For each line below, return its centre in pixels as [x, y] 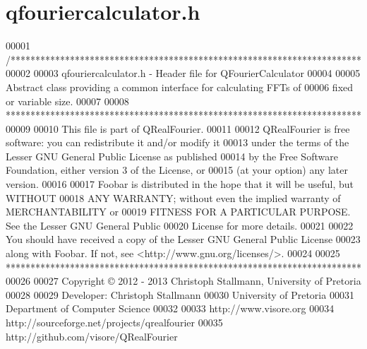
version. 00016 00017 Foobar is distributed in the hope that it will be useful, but [180, 184]
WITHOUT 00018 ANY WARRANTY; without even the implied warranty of [173, 197]
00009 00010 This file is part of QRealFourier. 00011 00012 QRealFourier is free [178, 128]
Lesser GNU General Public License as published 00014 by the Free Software [172, 156]
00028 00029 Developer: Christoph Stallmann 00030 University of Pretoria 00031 [180, 294]
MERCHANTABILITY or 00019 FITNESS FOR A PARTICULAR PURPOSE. [178, 212]
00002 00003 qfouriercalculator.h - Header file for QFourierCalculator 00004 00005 [183, 73]
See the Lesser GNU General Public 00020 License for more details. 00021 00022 [180, 225]
